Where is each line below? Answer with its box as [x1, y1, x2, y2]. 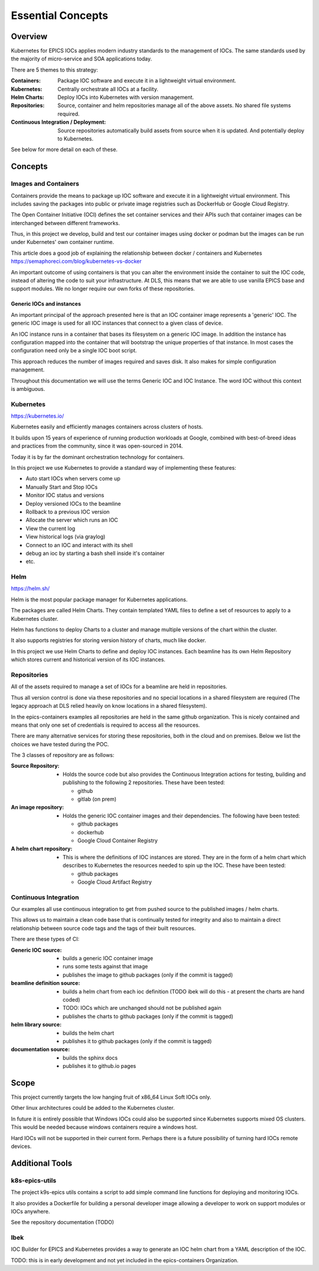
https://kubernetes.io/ [11, 412, 64, 420]
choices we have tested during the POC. [11, 740, 109, 747]
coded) [63, 996, 80, 1003]
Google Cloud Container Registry [77, 837, 158, 844]
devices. [11, 1142, 32, 1150]
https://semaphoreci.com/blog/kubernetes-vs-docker [11, 258, 142, 265]
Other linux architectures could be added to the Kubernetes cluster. [11, 1105, 175, 1112]
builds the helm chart [63, 1029, 115, 1036]
